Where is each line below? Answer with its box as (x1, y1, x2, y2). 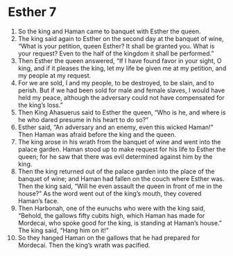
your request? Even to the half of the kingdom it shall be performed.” (17, 49, 214, 58)
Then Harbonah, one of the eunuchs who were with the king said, (17, 204, 205, 212)
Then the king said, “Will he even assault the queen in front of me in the (17, 182, 223, 190)
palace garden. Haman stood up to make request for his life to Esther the (17, 145, 226, 153)
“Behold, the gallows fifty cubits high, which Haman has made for (17, 211, 205, 219)
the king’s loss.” (17, 101, 63, 109)
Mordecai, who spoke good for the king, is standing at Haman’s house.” (17, 219, 223, 227)
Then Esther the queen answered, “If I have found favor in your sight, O (17, 56, 222, 65)
